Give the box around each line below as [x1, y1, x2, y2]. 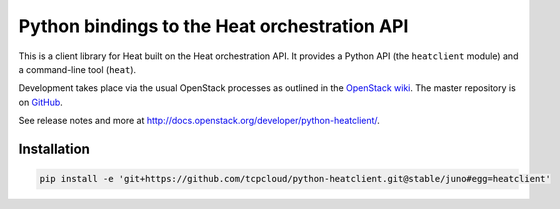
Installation [18, 140, 90, 157]
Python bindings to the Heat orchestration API [18, 15, 409, 37]
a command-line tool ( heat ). [18, 63, 137, 75]
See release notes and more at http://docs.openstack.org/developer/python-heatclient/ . [18, 115, 380, 127]
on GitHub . [18, 96, 64, 108]
